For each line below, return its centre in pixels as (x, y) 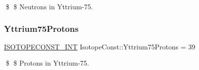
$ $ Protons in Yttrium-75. (47, 63)
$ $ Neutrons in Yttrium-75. (49, 6)
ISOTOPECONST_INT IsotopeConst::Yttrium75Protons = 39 (100, 46)
